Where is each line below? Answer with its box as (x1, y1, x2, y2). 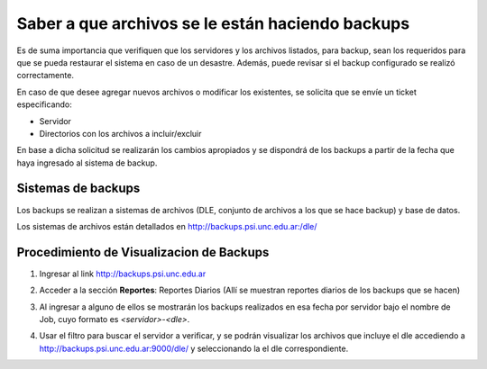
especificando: (16, 99, 72, 110)
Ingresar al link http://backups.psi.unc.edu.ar (39, 268, 207, 279)
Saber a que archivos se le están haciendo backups (16, 13, 410, 33)
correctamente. (16, 70, 74, 81)
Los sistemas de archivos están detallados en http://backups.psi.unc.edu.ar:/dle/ (16, 220, 317, 231)
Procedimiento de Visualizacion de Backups (16, 244, 270, 260)
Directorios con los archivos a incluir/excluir (39, 128, 202, 139)
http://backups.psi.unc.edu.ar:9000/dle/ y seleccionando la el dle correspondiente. (39, 343, 349, 354)
